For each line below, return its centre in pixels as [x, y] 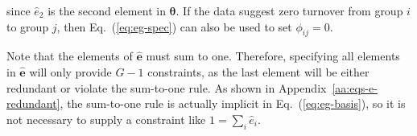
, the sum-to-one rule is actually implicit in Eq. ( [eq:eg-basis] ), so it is [233, 103]
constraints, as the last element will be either [258, 71]
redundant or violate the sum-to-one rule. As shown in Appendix [167, 87]
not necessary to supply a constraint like [106, 119]
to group [28, 26]
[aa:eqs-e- [355, 87]
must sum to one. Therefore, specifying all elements [273, 56]
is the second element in [107, 10]
